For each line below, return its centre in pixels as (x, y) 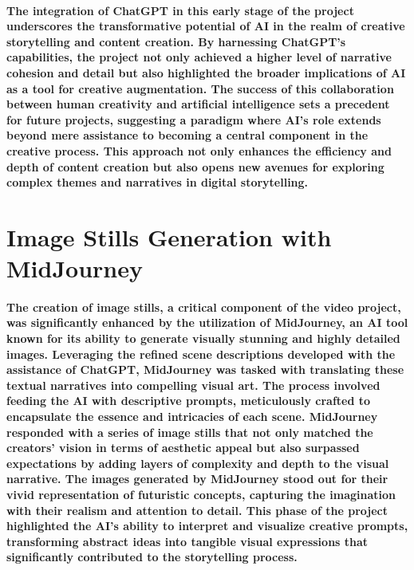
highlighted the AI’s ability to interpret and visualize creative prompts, (207, 526)
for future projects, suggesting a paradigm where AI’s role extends (194, 119)
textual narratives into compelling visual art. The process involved (193, 385)
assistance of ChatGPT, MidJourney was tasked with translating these (205, 370)
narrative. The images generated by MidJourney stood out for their (197, 479)
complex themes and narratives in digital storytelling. (158, 182)
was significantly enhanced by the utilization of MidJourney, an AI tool (207, 322)
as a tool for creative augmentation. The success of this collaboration (200, 88)
